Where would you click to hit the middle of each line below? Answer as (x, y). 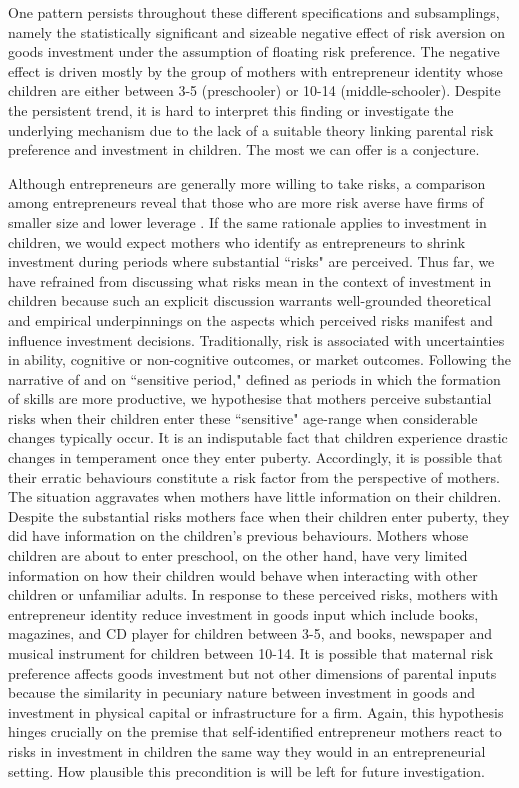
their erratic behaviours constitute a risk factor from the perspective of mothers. (254, 476)
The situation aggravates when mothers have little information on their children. (255, 496)
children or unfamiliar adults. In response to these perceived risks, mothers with (253, 594)
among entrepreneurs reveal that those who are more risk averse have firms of (246, 202)
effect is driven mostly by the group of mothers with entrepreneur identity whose (255, 70)
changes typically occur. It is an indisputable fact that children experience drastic (258, 437)
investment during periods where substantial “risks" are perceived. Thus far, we (251, 261)
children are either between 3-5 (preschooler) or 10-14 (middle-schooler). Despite (254, 90)
